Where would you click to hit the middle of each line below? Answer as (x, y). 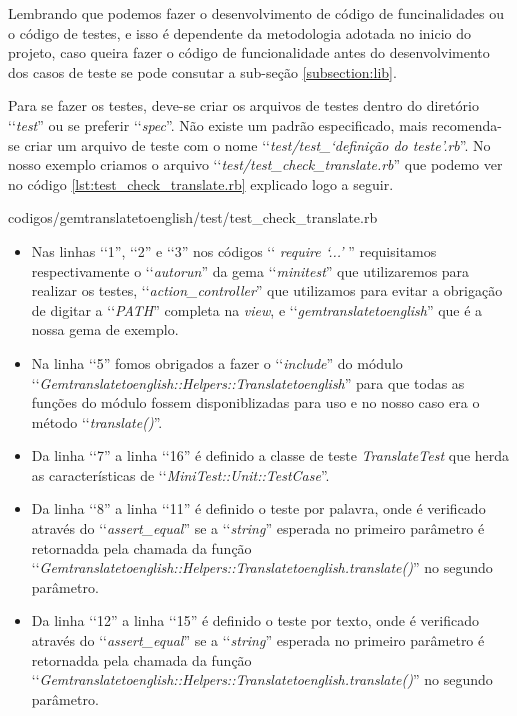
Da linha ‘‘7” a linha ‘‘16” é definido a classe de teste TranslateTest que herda (270, 455)
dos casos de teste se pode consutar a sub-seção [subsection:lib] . (202, 71)
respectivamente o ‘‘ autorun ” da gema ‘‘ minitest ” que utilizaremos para (250, 270)
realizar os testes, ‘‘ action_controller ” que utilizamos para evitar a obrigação (267, 290)
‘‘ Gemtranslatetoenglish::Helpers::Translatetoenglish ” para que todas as (248, 382)
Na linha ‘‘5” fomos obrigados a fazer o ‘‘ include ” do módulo (217, 362)
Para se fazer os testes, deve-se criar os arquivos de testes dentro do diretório (243, 105)
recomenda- (466, 124)
